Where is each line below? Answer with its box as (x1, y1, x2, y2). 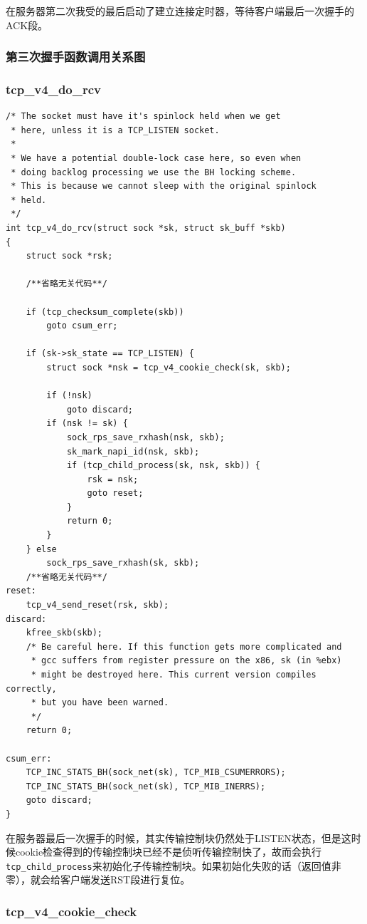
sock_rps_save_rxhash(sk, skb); (46, 558, 200, 569)
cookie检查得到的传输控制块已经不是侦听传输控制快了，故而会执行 (15, 844, 322, 859)
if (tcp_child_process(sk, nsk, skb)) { (66, 460, 260, 471)
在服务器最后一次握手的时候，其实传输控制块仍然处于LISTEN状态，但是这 (6, 830, 351, 845)
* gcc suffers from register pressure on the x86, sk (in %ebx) (31, 655, 342, 666)
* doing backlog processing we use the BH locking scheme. (11, 167, 297, 177)
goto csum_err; (46, 321, 118, 331)
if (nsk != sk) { (46, 418, 128, 429)
